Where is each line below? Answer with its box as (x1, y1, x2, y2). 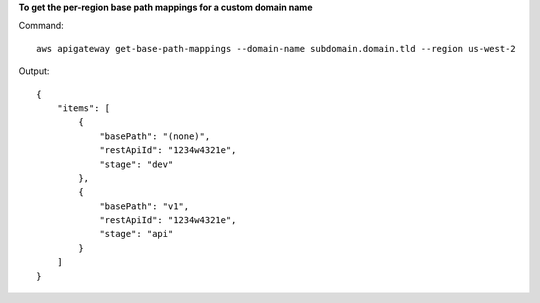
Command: (18, 20, 64, 32)
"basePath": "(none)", (99, 130, 211, 142)
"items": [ (56, 102, 111, 114)
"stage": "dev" (99, 158, 174, 170)
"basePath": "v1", (99, 200, 190, 212)
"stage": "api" (99, 228, 174, 240)
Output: (18, 65, 50, 77)
